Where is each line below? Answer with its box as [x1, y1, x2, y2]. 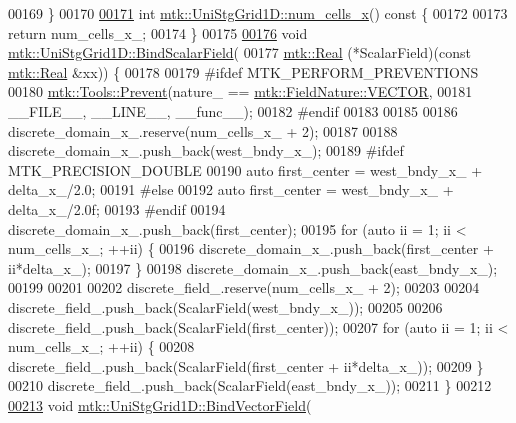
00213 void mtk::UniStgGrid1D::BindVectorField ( [8, 394, 312, 415]
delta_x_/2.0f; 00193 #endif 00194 [8, 198, 226, 219]
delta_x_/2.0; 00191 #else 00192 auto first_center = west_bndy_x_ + [8, 179, 454, 200]
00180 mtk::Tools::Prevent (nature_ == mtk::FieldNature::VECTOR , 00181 [8, 81, 473, 102]
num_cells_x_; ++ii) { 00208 [8, 336, 195, 357]
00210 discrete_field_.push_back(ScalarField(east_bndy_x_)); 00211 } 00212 [8, 375, 492, 396]
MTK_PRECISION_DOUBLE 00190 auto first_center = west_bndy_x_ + [8, 159, 483, 180]
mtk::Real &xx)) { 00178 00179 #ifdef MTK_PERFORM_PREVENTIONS [8, 61, 479, 82]
